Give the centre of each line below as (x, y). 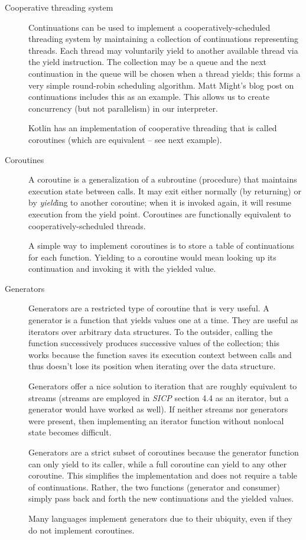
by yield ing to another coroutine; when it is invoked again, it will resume (160, 202)
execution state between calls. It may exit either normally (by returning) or (165, 191)
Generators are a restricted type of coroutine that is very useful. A (149, 308)
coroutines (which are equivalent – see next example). (125, 139)
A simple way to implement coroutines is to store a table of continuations (161, 245)
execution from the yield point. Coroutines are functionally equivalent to (160, 214)
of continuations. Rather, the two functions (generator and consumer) (154, 487)
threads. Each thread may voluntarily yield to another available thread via (163, 50)
